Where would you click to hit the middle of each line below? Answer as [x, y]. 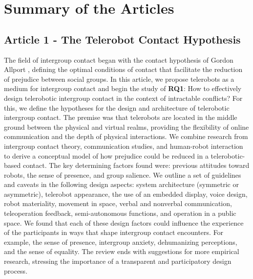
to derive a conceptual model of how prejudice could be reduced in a [106, 155]
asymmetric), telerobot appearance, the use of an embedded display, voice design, [126, 194]
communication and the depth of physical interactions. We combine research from [126, 136]
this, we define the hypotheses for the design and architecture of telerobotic [117, 107]
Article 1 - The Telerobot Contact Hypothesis [122, 39]
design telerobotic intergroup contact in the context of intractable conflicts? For [123, 98]
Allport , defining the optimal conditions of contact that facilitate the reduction [123, 69]
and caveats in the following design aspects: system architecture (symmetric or [121, 184]
